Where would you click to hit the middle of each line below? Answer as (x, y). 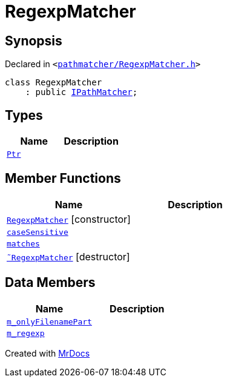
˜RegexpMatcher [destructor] (68, 256)
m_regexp (26, 333)
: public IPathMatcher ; (81, 92)
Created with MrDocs (48, 353)
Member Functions (63, 179)
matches (23, 243)
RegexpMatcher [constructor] (69, 219)
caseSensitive (38, 232)
